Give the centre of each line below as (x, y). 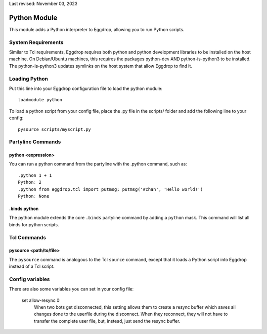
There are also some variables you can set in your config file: (71, 289)
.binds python (24, 209)
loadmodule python (40, 100)
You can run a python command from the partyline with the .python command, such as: (98, 164)
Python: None (34, 196)
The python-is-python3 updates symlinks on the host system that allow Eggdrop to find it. (101, 66)
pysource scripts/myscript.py (55, 129)
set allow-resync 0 (41, 300)
